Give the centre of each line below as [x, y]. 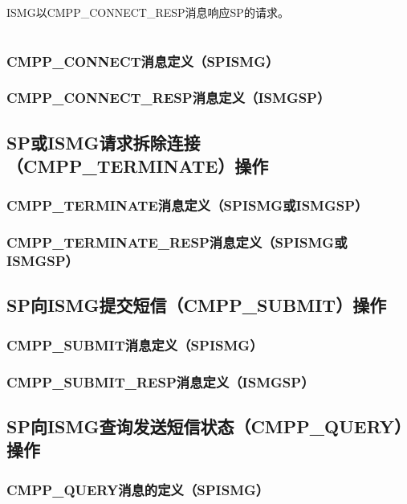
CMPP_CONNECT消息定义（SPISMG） [143, 61]
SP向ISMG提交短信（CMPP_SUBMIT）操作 [197, 305]
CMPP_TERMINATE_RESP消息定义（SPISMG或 [177, 242]
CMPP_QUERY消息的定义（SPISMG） [138, 489]
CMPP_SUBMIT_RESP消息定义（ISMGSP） [161, 381]
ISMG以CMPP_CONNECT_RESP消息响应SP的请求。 [148, 12]
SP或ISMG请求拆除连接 [104, 142]
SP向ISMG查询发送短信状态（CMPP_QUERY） [205, 426]
